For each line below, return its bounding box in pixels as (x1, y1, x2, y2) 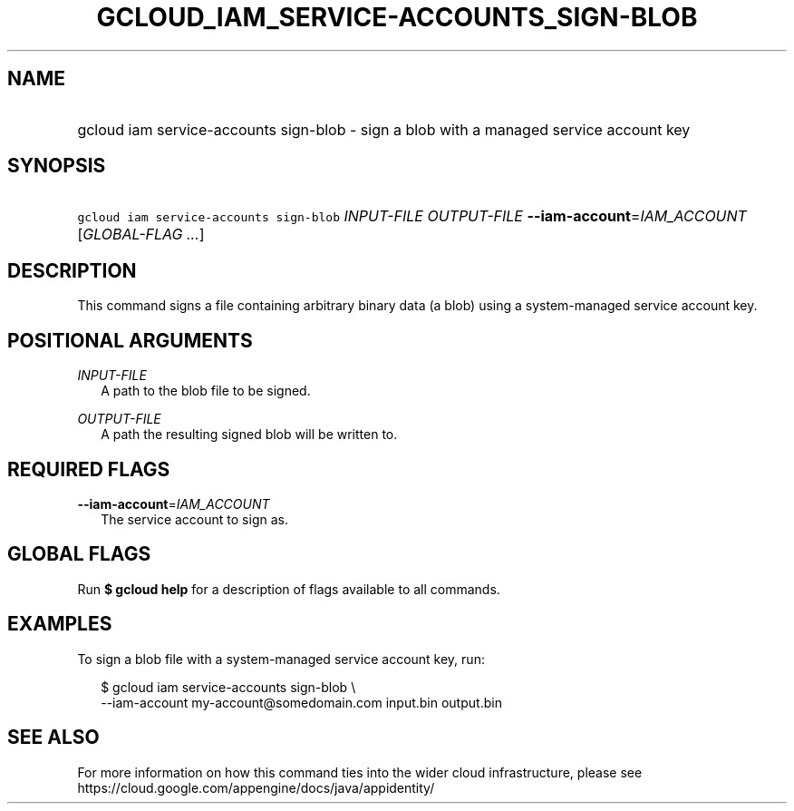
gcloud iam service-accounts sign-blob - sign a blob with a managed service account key (77, 120, 691, 139)
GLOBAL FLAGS (7, 542, 151, 566)
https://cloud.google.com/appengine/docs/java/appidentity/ (77, 779, 435, 796)
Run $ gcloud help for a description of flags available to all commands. (77, 581, 500, 597)
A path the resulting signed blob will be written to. (101, 426, 398, 443)
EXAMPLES (7, 612, 112, 636)
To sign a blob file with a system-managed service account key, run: (77, 650, 485, 667)
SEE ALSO (7, 726, 100, 749)
